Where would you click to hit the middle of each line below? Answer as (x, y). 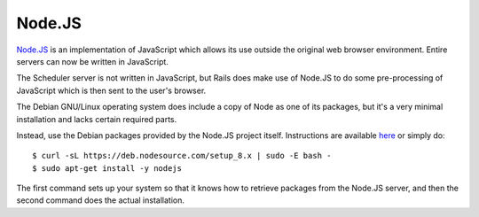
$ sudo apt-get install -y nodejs (107, 168)
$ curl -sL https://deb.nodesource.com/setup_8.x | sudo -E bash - (182, 156)
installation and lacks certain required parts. (97, 119)
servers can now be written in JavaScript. (92, 61)
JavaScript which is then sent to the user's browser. (111, 90)
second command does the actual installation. (101, 200)
